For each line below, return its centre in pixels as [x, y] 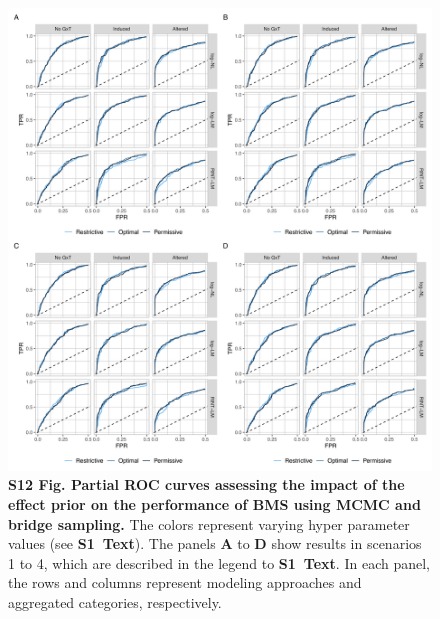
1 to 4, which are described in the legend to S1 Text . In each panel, [219, 562]
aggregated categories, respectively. [115, 602]
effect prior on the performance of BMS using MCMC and [214, 504]
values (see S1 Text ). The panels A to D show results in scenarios [215, 543]
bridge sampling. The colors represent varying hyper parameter [209, 523]
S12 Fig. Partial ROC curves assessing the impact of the [206, 484]
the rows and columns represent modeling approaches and [185, 582]
